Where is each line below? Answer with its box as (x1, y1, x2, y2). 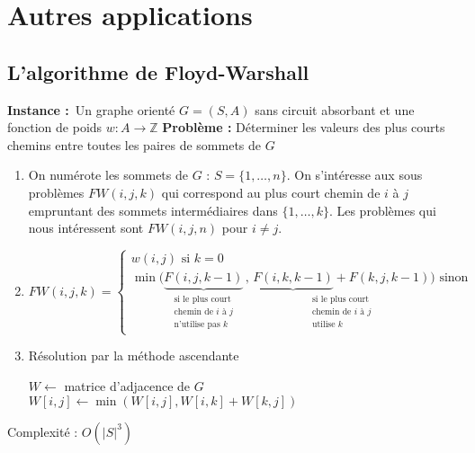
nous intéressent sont (28, 218, 144, 237)
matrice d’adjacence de (64, 376, 191, 395)
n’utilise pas (174, 320, 220, 330)
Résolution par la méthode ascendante (28, 346, 239, 365)
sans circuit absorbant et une (255, 100, 415, 119)
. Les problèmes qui (328, 200, 436, 219)
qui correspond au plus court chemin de (161, 182, 381, 201)
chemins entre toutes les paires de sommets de (7, 135, 262, 154)
